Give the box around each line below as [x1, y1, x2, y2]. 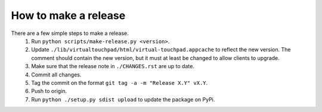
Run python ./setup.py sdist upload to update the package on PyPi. [31, 95, 215, 103]
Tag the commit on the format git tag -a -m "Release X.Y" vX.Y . [31, 79, 208, 86]
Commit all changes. [31, 71, 82, 78]
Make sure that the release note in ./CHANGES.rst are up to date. [31, 63, 195, 70]
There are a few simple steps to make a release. [11, 30, 129, 37]
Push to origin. [31, 88, 67, 95]
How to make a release [11, 9, 126, 22]
